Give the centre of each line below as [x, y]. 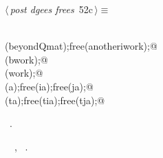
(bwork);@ [26, 59]
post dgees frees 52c [51, 9]
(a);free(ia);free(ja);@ [49, 86]
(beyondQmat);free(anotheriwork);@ [81, 46]
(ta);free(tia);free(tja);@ [55, 100]
